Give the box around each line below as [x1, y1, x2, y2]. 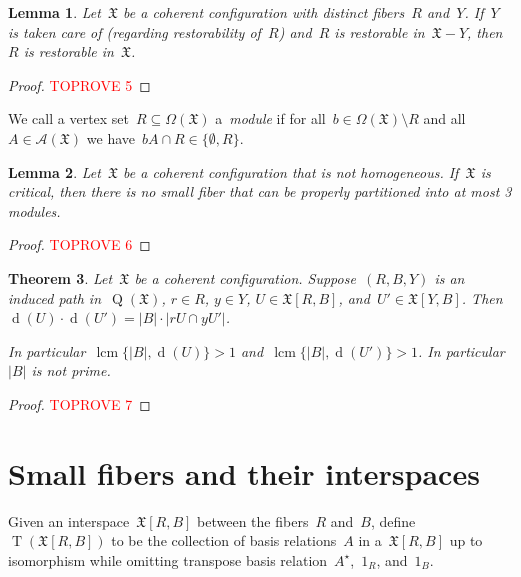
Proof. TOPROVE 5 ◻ [8, 74, 151, 95]
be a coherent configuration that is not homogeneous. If [123, 161, 459, 182]
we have [86, 127, 136, 148]
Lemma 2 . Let [8, 161, 101, 182]
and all [423, 108, 466, 129]
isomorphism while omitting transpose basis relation [8, 549, 328, 570]
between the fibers [197, 510, 309, 531]
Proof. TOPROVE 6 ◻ [8, 234, 151, 255]
